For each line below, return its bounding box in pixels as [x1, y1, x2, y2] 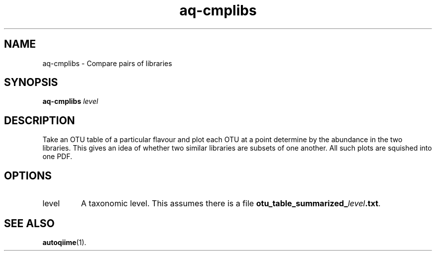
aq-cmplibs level [42, 97, 99, 106]
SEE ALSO [4, 217, 55, 230]
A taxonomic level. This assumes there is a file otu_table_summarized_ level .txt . [81, 198, 381, 209]
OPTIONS [4, 169, 52, 182]
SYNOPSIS [4, 76, 58, 89]
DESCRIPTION [4, 114, 75, 127]
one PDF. [42, 152, 73, 161]
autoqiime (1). [42, 238, 87, 247]
